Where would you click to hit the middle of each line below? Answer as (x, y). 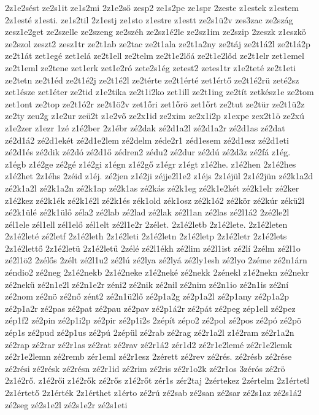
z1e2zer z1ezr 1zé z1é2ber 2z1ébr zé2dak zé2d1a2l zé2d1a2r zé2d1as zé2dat (145, 127)
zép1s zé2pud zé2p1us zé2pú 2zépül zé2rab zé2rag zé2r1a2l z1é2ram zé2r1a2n (150, 332)
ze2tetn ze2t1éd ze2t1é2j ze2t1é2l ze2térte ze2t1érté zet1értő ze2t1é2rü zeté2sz (152, 80)
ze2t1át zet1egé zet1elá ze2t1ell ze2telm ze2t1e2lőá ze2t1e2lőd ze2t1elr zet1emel (155, 56)
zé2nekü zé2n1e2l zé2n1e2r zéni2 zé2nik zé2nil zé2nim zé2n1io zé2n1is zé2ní (147, 284)
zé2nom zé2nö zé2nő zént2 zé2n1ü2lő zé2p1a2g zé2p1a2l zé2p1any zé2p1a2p (147, 296)
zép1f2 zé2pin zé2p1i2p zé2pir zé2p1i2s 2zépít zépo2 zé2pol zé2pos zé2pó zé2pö (153, 320)
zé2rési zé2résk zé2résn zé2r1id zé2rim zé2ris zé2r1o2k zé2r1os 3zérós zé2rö (145, 368)
